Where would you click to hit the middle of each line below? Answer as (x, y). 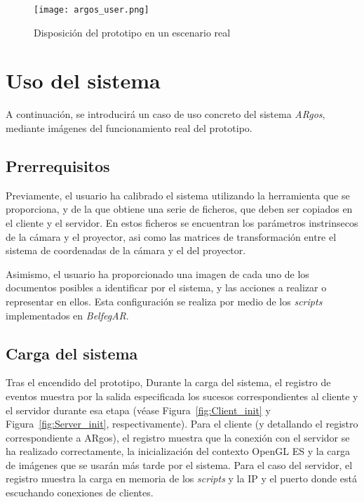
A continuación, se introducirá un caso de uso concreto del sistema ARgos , (166, 114)
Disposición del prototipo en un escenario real (132, 32)
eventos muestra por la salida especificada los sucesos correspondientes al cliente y (182, 396)
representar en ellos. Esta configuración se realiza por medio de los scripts (164, 301)
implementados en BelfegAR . (67, 315)
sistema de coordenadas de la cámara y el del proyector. (126, 250)
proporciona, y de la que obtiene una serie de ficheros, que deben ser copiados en (179, 209)
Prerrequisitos (58, 165)
